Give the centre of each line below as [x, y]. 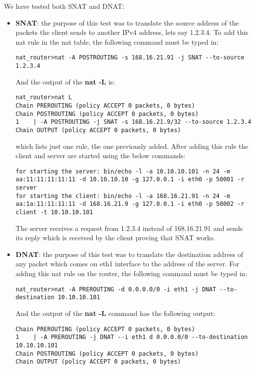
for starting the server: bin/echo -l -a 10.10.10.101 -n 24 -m [123, 171]
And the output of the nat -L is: [65, 81]
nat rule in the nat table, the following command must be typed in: [117, 42]
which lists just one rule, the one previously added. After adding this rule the [132, 146]
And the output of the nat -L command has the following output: [115, 313]
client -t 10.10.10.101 [54, 213]
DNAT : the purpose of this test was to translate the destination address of [129, 254]
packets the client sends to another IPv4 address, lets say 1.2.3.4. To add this [132, 32]
